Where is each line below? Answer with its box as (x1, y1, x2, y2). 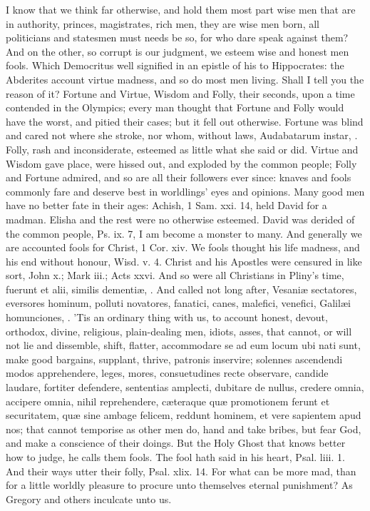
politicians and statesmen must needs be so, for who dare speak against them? (6, 30, 349, 45)
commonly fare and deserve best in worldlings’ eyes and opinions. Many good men (6, 183, 365, 198)
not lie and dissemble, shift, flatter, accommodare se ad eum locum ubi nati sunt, (6, 338, 361, 353)
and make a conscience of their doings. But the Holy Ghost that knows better (6, 435, 346, 450)
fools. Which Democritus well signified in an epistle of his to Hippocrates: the (6, 58, 344, 73)
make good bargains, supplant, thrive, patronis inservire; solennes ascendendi (6, 351, 343, 366)
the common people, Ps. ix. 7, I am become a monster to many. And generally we (6, 226, 362, 241)
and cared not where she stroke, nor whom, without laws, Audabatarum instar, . (6, 128, 358, 143)
